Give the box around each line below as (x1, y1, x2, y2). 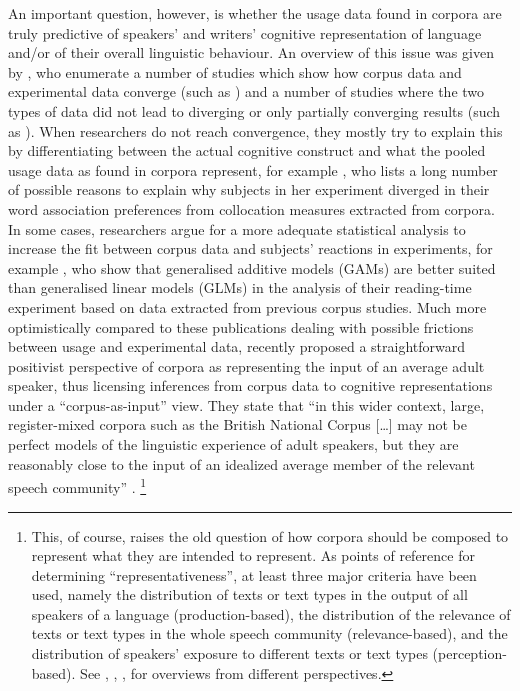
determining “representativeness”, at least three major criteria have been (31, 564, 477, 585)
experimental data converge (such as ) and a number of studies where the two (8, 81, 485, 102)
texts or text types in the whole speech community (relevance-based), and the (31, 623, 508, 644)
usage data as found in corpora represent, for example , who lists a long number (8, 159, 498, 180)
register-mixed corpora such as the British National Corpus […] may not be (8, 414, 467, 435)
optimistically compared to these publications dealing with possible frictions (8, 316, 474, 337)
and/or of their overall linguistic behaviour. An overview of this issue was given (8, 42, 494, 63)
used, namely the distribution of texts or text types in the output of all (31, 584, 468, 605)
